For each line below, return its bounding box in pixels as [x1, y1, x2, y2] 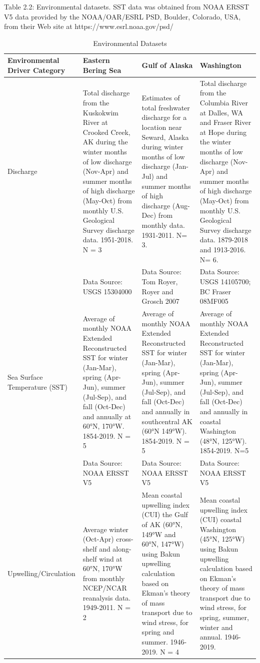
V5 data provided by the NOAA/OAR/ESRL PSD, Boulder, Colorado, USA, [4, 11, 241, 21]
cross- [116, 534, 133, 544]
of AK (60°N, [141, 519, 182, 529]
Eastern [82, 55, 110, 65]
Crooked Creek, [82, 126, 130, 137]
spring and [141, 627, 174, 637]
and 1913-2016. [199, 244, 246, 254]
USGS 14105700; [199, 276, 251, 286]
